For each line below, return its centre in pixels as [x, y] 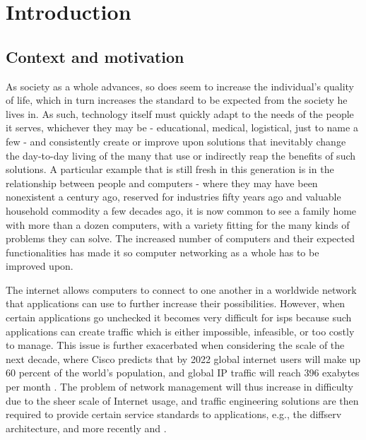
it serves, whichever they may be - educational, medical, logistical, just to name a [182, 127]
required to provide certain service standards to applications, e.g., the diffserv [174, 414]
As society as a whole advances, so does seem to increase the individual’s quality [180, 86]
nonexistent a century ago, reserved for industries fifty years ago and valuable [173, 197]
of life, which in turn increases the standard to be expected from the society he [177, 100]
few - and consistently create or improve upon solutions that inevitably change [176, 141]
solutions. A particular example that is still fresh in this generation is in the [170, 169]
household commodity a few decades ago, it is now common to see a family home [181, 210]
